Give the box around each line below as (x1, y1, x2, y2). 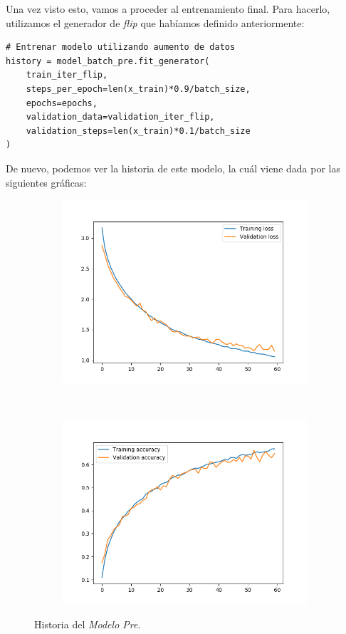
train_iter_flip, (26, 70, 108, 80)
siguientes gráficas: (6, 175, 87, 189)
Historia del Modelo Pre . (34, 616, 141, 631)
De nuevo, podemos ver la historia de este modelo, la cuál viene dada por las (6, 160, 340, 175)
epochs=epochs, (26, 98, 98, 108)
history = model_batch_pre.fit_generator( (6, 56, 210, 66)
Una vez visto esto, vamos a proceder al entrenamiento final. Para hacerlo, (6, 1, 330, 16)
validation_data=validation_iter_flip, (26, 112, 215, 123)
